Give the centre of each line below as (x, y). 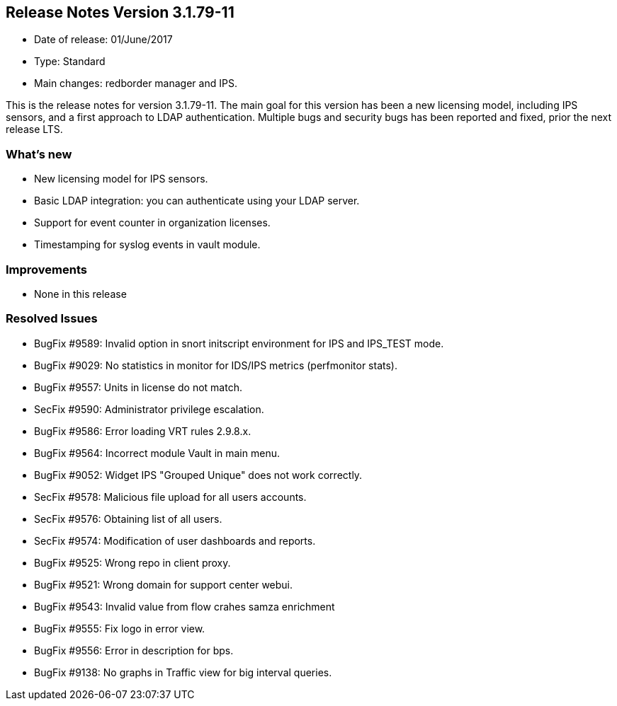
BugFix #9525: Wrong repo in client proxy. (132, 562)
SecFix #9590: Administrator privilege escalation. (149, 409)
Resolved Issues (52, 319)
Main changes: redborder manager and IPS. (136, 83)
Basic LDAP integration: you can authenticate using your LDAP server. (197, 201)
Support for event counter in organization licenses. (152, 223)
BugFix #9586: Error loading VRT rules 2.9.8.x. (143, 431)
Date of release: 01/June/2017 (103, 40)
